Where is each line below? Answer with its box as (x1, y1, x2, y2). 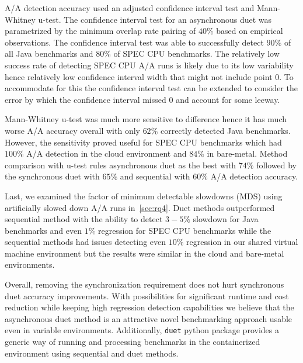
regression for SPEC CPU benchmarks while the (97, 224, 271, 236)
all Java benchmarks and (5, 47, 93, 60)
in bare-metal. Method (207, 147, 288, 160)
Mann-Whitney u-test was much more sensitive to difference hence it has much (5, 113, 287, 125)
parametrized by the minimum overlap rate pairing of (5, 25, 196, 37)
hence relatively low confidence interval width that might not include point (5, 70, 273, 82)
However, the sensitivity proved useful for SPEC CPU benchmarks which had (5, 136, 282, 148)
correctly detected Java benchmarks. (160, 124, 291, 136)
